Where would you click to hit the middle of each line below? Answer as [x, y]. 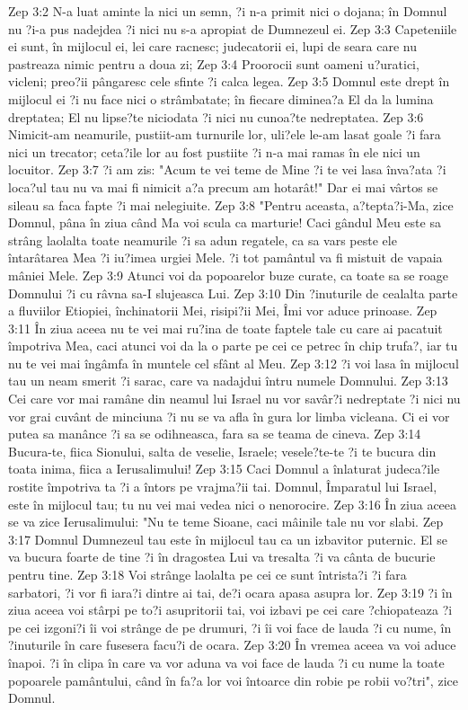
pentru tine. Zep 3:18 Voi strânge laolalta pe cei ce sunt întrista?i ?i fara [208, 574]
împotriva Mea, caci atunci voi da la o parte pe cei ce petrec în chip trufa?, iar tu [233, 346]
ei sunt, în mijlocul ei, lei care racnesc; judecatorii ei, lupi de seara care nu [213, 46]
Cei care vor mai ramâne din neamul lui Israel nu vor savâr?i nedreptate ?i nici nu [234, 399]
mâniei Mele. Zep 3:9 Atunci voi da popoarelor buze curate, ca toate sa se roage [228, 275]
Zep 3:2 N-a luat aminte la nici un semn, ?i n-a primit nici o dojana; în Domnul [228, 11]
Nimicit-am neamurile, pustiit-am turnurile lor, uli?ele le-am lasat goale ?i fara [225, 134]
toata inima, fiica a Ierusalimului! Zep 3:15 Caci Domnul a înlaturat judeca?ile [224, 469]
